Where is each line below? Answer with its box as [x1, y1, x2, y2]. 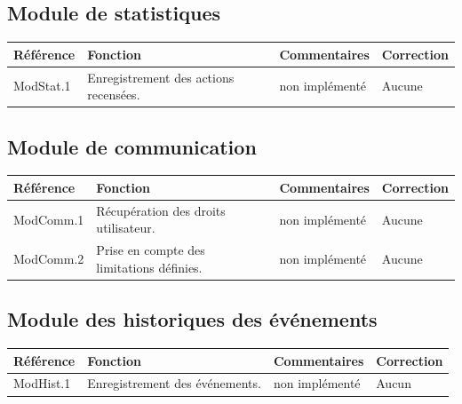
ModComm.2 [13, 250, 84, 268]
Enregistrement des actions [87, 67, 235, 86]
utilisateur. [96, 218, 155, 237]
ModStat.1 [13, 76, 71, 95]
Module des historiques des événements [7, 305, 378, 333]
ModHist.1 [13, 374, 71, 392]
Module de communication [7, 132, 257, 160]
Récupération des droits [96, 201, 226, 219]
